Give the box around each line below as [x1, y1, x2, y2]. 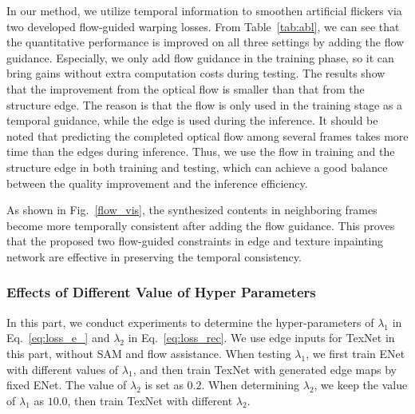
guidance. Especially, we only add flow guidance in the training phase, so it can [6, 49, 394, 66]
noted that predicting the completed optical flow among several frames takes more [6, 127, 409, 144]
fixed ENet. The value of [6, 376, 127, 393]
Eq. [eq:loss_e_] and [6, 329, 110, 346]
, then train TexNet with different [67, 392, 233, 408]
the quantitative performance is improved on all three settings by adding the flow [6, 34, 405, 50]
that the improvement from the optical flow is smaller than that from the [6, 80, 365, 97]
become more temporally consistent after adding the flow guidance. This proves [6, 217, 395, 233]
